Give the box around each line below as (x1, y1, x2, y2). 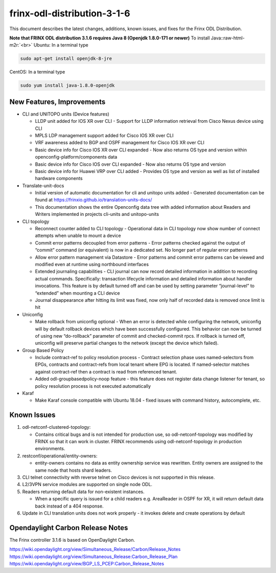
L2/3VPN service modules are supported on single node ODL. (22, 481, 153, 488)
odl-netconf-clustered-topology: (22, 424, 91, 430)
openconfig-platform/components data (35, 154, 118, 160)
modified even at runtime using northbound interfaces (35, 261, 149, 267)
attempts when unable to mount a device (35, 233, 121, 239)
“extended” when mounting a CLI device (35, 290, 120, 296)
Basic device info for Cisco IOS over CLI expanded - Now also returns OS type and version (35, 161, 226, 167)
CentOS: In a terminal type (9, 69, 65, 75)
